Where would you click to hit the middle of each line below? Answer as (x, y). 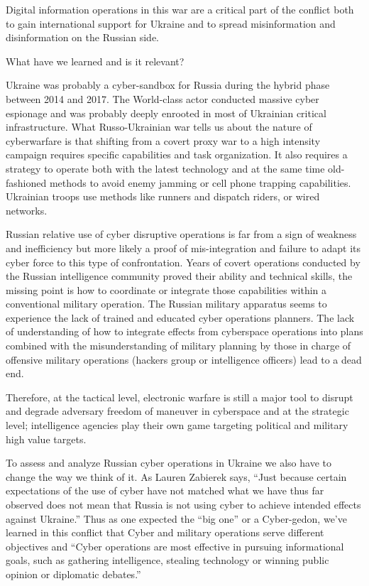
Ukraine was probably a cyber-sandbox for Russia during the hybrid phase (168, 85)
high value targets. (46, 439)
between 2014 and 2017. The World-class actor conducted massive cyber (163, 98)
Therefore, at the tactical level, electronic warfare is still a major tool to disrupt (180, 397)
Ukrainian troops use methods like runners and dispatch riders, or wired (163, 196)
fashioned (26, 182)
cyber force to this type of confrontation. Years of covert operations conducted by (183, 262)
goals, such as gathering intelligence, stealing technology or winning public (167, 560)
